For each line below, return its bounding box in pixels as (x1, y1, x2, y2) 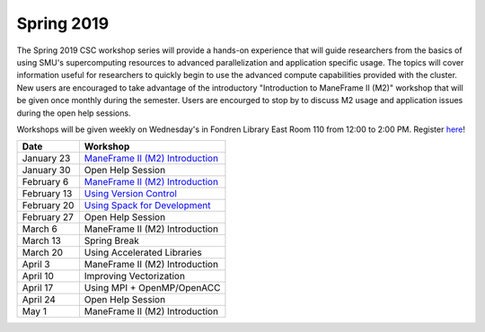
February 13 (22, 188, 73, 200)
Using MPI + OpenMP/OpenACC (84, 282, 221, 294)
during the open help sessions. (16, 108, 131, 118)
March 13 (22, 234, 62, 247)
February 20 (22, 199, 75, 212)
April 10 (22, 270, 54, 283)
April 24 (22, 293, 56, 306)
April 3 (22, 258, 50, 271)
